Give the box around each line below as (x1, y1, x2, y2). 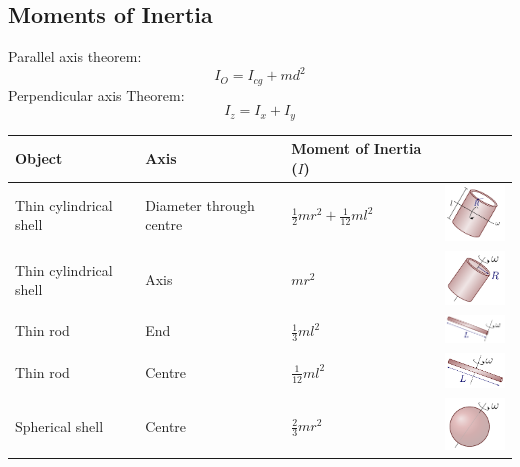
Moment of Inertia (291, 138, 422, 159)
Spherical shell (15, 415, 104, 436)
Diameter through (145, 194, 255, 215)
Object (15, 148, 63, 169)
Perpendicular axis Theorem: (8, 84, 185, 105)
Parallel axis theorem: (8, 46, 142, 67)
